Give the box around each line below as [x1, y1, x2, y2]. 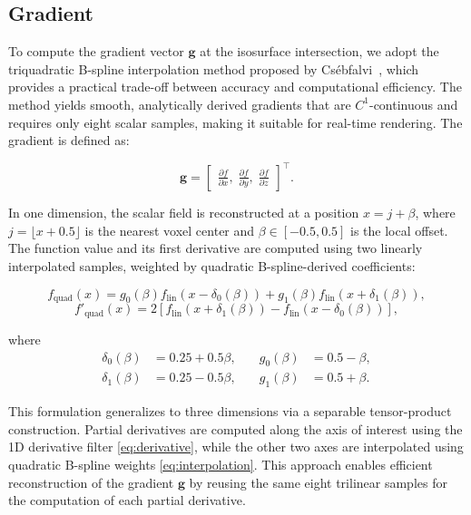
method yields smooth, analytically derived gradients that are [8, 94, 351, 113]
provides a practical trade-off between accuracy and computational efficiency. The [8, 77, 462, 96]
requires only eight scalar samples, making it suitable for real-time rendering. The [8, 112, 463, 131]
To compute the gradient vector [8, 42, 184, 61]
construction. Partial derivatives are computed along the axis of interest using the [8, 419, 463, 438]
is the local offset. [350, 220, 448, 239]
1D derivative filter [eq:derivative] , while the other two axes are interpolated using [8, 437, 464, 456]
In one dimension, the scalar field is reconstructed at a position [8, 203, 359, 222]
